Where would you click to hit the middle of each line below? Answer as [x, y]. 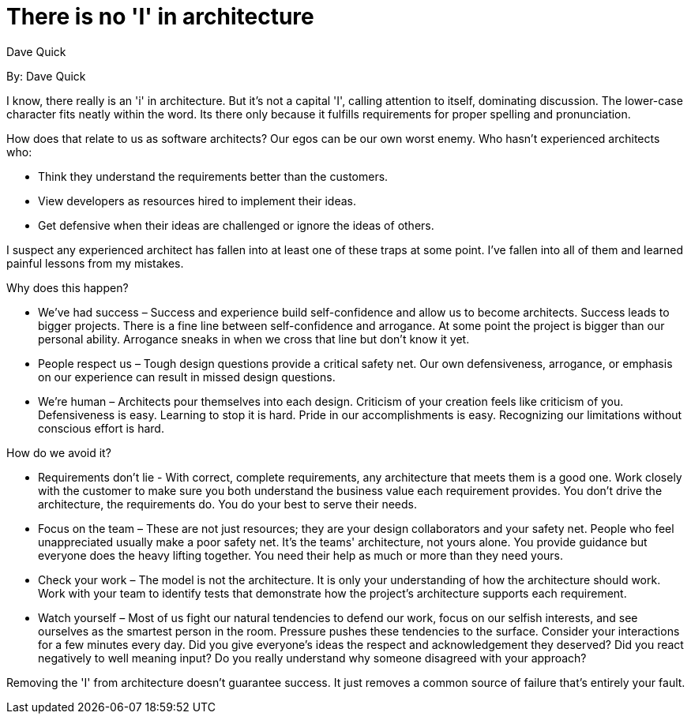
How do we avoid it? [59, 452]
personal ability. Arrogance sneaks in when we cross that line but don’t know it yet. [254, 339]
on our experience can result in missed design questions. [187, 377]
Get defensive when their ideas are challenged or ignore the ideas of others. [236, 225]
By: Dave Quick [46, 76]
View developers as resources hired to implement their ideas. [197, 201]
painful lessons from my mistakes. [95, 263]
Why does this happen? [68, 287]
